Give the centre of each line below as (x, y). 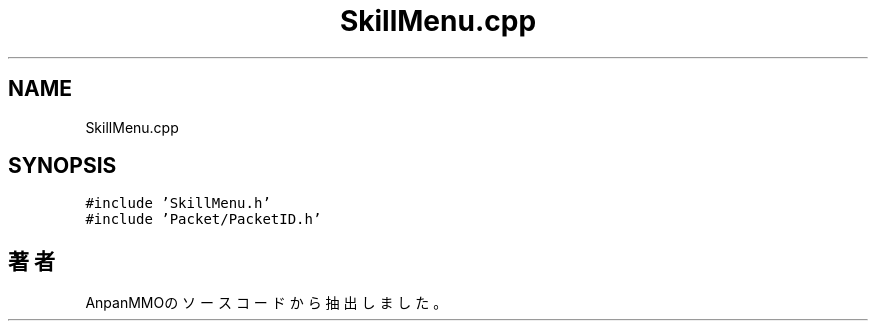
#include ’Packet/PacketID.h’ (203, 219)
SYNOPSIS (62, 166)
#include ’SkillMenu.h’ (178, 203)
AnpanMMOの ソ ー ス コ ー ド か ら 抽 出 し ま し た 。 (266, 303)
